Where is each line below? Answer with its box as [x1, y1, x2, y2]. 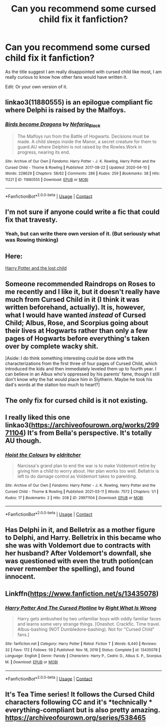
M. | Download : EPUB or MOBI [5, 659, 58, 665]
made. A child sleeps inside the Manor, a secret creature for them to [17, 138, 157, 145]
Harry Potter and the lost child [5, 265, 67, 271]
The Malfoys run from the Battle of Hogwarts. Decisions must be [17, 133, 150, 139]
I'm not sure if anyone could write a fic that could [5, 207, 160, 216]
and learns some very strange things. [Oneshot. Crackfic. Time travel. [17, 621, 161, 627]
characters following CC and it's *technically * [5, 698, 153, 706]
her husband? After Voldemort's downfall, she [5, 549, 152, 557]
